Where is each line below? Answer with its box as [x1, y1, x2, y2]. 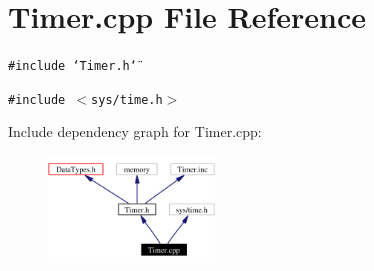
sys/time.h [91, 92, 163, 107]
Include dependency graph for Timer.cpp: [8, 121, 262, 142]
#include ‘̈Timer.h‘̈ [8, 59, 137, 74]
